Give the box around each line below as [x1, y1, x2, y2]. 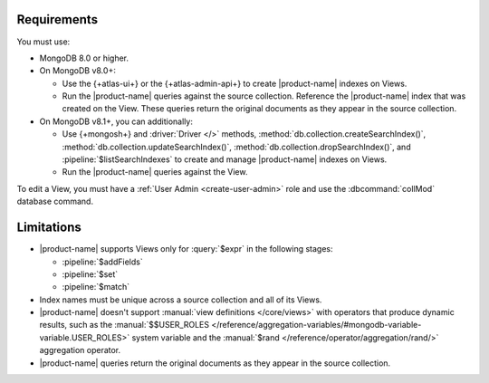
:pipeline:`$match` [62, 282, 130, 292]
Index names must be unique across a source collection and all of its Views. [39, 294, 322, 305]
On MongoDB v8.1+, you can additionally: [39, 116, 194, 127]
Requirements [16, 12, 99, 27]
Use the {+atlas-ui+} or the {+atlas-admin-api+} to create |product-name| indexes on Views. [62, 78, 407, 89]
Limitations [16, 220, 81, 235]
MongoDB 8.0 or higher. [39, 53, 129, 63]
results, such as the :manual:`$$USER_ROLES [39, 320, 210, 330]
